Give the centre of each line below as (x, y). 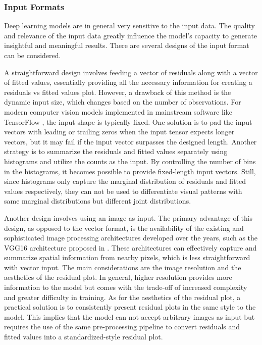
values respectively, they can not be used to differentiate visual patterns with (123, 191)
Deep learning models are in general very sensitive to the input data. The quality (129, 26)
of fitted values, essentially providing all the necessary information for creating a (128, 82)
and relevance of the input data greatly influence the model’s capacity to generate (131, 35)
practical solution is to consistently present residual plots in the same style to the (130, 307)
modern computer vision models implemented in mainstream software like (118, 111)
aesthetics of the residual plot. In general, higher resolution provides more (118, 277)
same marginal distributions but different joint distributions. (98, 201)
